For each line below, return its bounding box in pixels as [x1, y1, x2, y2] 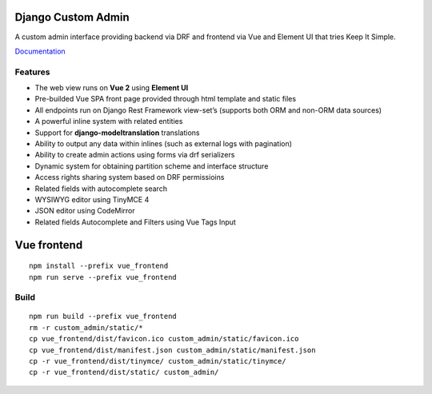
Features [14, 66, 50, 78]
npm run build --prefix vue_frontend [29, 312, 178, 321]
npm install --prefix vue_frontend [29, 261, 169, 271]
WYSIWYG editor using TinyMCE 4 [34, 194, 150, 204]
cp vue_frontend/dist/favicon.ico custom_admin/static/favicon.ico [29, 334, 299, 344]
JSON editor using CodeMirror [34, 206, 135, 216]
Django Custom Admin [14, 10, 130, 24]
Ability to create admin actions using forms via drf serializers [34, 150, 235, 160]
